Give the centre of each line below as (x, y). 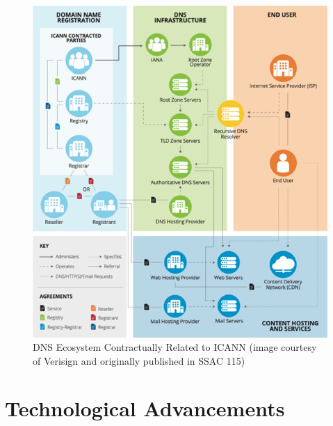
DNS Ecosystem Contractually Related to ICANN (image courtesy (175, 347)
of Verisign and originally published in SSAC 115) (139, 360)
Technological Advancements (145, 408)
